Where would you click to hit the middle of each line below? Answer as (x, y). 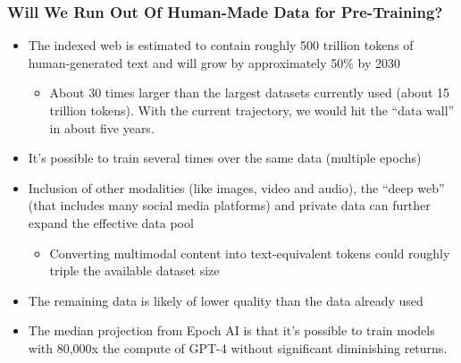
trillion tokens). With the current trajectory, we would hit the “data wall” (252, 110)
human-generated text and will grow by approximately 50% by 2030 (214, 62)
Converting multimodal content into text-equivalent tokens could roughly (250, 253)
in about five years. (102, 127)
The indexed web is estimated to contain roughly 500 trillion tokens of (221, 45)
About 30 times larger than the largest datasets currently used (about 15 (250, 93)
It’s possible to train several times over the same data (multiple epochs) (225, 158)
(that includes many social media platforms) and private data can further (229, 205)
